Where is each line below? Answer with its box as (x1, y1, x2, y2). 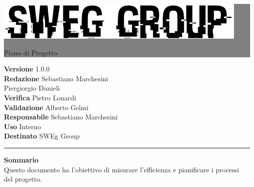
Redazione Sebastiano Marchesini (4, 73, 108, 83)
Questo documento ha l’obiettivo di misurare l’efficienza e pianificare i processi (4, 164, 239, 174)
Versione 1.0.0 (4, 64, 50, 74)
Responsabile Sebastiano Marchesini (4, 112, 118, 122)
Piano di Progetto (4, 47, 58, 57)
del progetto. (4, 174, 42, 184)
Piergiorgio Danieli (4, 83, 60, 93)
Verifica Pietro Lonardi (4, 92, 76, 102)
